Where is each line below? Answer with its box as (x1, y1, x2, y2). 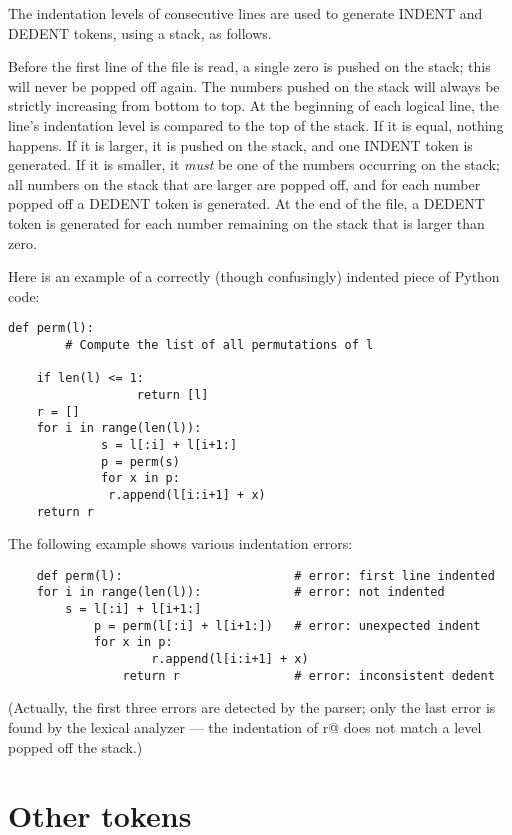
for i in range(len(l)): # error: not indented (36, 585, 445, 600)
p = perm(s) (101, 454, 180, 469)
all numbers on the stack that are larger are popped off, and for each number (8, 173, 481, 194)
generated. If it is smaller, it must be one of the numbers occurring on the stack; (8, 154, 500, 175)
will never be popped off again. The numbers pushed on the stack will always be (8, 75, 500, 96)
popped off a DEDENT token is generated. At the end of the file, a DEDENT (8, 193, 485, 214)
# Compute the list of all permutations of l (65, 337, 374, 352)
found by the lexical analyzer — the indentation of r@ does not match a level (8, 716, 482, 737)
